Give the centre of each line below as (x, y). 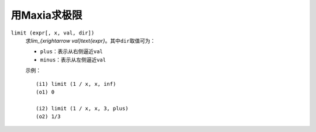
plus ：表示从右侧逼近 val (72, 51)
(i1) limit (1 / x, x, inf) (76, 84)
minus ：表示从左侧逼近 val (73, 60)
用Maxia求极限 (47, 15)
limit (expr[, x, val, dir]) (53, 33)
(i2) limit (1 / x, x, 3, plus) (82, 108)
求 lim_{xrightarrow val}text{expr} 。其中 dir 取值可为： (90, 40)
